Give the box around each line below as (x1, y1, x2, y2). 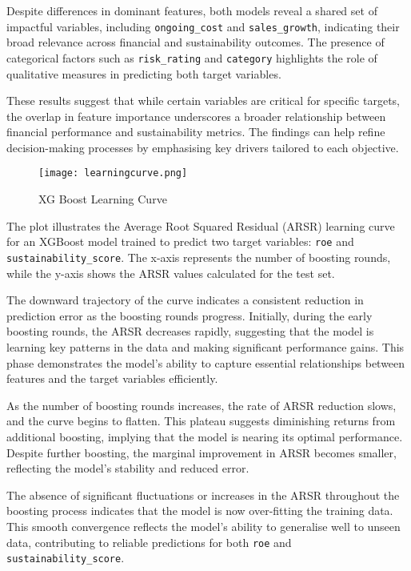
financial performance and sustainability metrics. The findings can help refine (6, 123, 385, 140)
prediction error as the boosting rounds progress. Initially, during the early (6, 307, 373, 324)
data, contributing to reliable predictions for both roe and (6, 533, 292, 550)
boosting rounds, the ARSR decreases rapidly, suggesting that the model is (6, 323, 374, 340)
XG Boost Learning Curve (38, 191, 167, 207)
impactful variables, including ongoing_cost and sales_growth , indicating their (6, 18, 400, 34)
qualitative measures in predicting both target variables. (6, 65, 281, 82)
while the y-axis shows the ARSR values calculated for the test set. (6, 264, 335, 281)
